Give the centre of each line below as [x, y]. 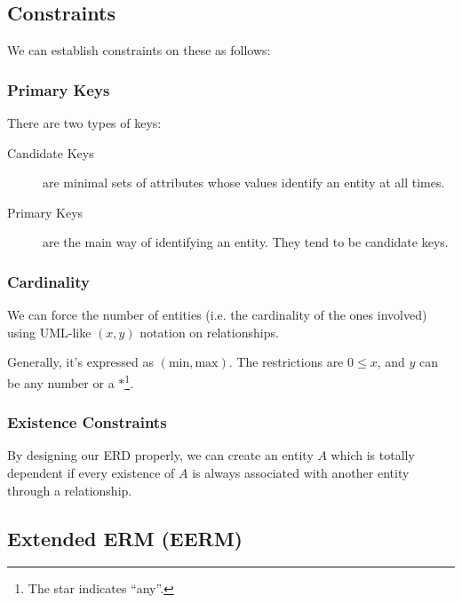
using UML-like [49, 332]
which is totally [373, 455]
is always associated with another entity [301, 473]
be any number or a [61, 382]
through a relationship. [70, 490]
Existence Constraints [87, 422]
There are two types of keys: [84, 123]
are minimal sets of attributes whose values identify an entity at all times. [244, 182]
